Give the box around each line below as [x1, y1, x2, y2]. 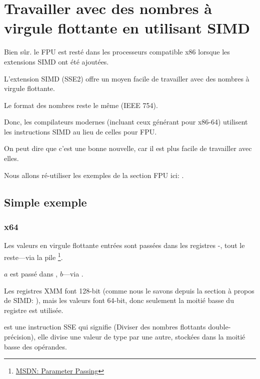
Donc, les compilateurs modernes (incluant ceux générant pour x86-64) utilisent [4, 116, 248, 127]
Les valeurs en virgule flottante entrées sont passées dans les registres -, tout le [4, 240, 245, 250]
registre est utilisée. [4, 304, 63, 315]
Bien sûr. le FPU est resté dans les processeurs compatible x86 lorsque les [4, 46, 230, 57]
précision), [4, 331, 36, 342]
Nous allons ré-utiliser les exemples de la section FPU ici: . [4, 169, 184, 180]
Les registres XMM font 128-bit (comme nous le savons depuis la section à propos [4, 285, 254, 295]
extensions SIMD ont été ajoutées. [4, 56, 109, 66]
